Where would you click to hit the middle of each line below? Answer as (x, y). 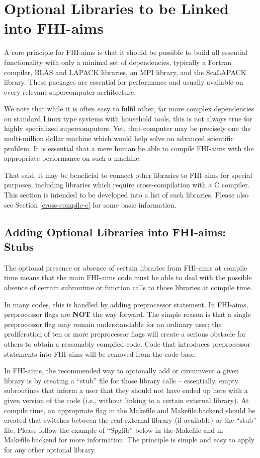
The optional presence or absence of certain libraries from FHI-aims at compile (126, 267)
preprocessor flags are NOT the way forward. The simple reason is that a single (127, 314)
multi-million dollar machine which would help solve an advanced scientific (119, 138)
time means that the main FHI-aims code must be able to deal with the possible (128, 277)
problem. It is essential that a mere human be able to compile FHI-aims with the (129, 148)
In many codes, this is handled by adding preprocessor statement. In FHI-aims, (126, 304)
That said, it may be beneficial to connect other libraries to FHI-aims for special (128, 175)
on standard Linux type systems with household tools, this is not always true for (128, 118)
